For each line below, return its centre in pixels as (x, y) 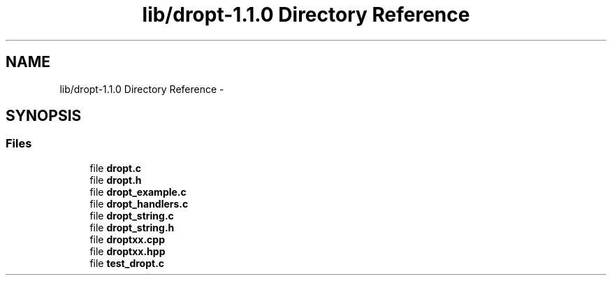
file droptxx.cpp (127, 239)
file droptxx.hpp (127, 251)
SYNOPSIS (44, 116)
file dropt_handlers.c (139, 203)
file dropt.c (116, 168)
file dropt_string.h (132, 227)
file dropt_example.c (138, 192)
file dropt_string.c (132, 215)
